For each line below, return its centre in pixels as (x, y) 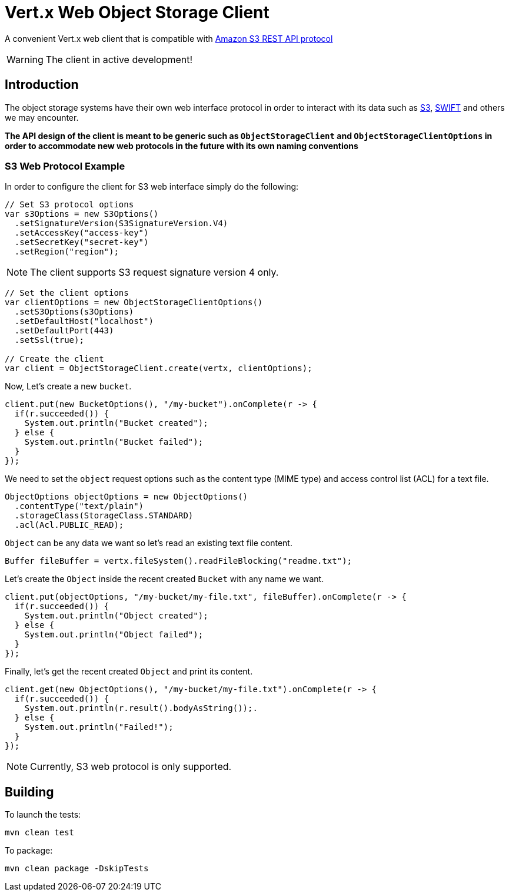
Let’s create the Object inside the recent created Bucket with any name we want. (164, 579)
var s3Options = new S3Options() (82, 214)
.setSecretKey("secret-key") (81, 242)
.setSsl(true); (49, 340)
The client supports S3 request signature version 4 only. (154, 272)
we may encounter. (42, 117)
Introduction (42, 85)
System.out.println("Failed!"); (99, 727)
